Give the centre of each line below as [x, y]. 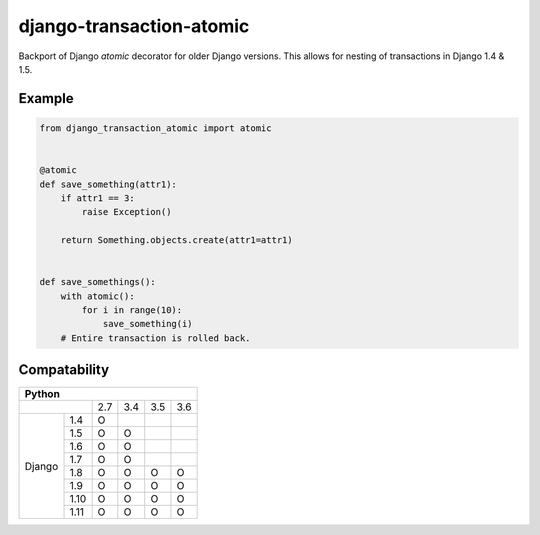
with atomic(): [97, 296]
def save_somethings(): [98, 282]
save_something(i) [148, 324]
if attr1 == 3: [97, 198]
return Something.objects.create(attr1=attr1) [177, 240]
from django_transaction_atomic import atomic [155, 128]
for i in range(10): [132, 310]
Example [46, 98]
